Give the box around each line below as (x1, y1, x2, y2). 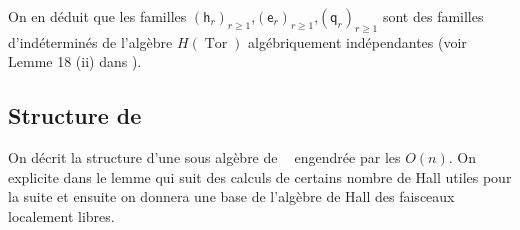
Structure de (8, 100, 142, 131)
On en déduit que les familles (8, 6, 187, 26)
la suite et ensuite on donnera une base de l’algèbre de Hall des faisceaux (8, 186, 455, 207)
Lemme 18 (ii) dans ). (8, 51, 142, 72)
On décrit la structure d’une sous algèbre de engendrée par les (8, 147, 401, 168)
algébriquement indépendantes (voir (248, 31, 467, 52)
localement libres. (8, 205, 115, 226)
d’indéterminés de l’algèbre (8, 31, 173, 52)
